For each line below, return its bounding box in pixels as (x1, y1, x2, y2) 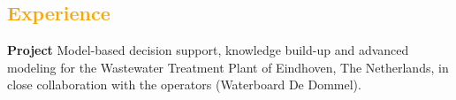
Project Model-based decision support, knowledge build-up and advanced (7, 41, 409, 59)
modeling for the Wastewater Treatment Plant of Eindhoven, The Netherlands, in (7, 58, 449, 76)
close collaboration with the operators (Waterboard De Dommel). (7, 75, 361, 94)
